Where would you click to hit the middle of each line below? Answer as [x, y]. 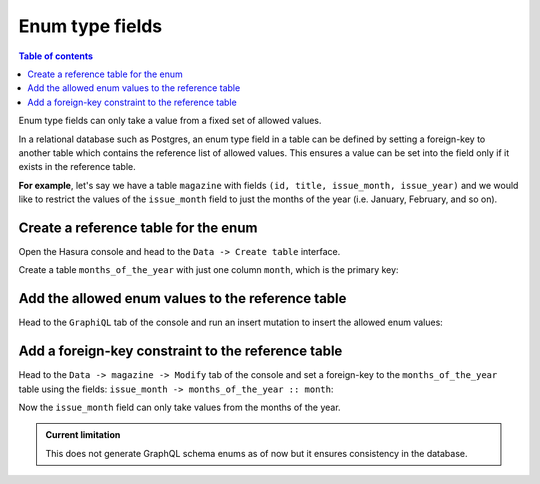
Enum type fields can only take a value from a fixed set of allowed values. [170, 121]
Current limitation [83, 435]
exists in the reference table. [77, 167]
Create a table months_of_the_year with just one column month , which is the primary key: [208, 270]
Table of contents [56, 56]
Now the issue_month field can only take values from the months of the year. [179, 407]
